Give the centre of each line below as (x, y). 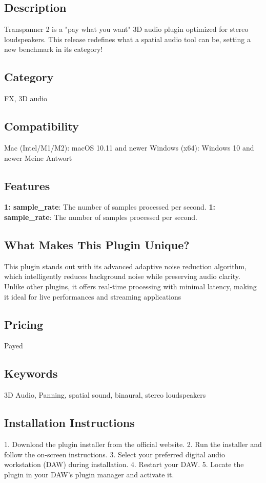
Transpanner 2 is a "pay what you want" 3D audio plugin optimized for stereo (126, 29)
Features (27, 185)
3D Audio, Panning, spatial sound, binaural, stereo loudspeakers (105, 395)
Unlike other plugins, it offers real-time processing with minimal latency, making (130, 286)
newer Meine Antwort (38, 157)
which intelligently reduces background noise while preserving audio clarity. (122, 276)
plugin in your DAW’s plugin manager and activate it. (89, 474)
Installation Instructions (69, 423)
